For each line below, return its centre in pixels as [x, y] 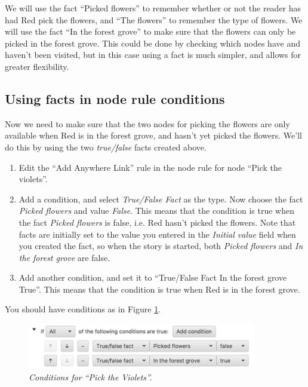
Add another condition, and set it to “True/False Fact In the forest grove [153, 277]
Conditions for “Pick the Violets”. [90, 377]
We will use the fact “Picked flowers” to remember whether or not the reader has [153, 8]
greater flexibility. [37, 66]
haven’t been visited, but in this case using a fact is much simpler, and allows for [153, 55]
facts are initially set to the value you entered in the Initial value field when [157, 234]
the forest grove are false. [64, 257]
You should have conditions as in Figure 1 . [83, 309]
